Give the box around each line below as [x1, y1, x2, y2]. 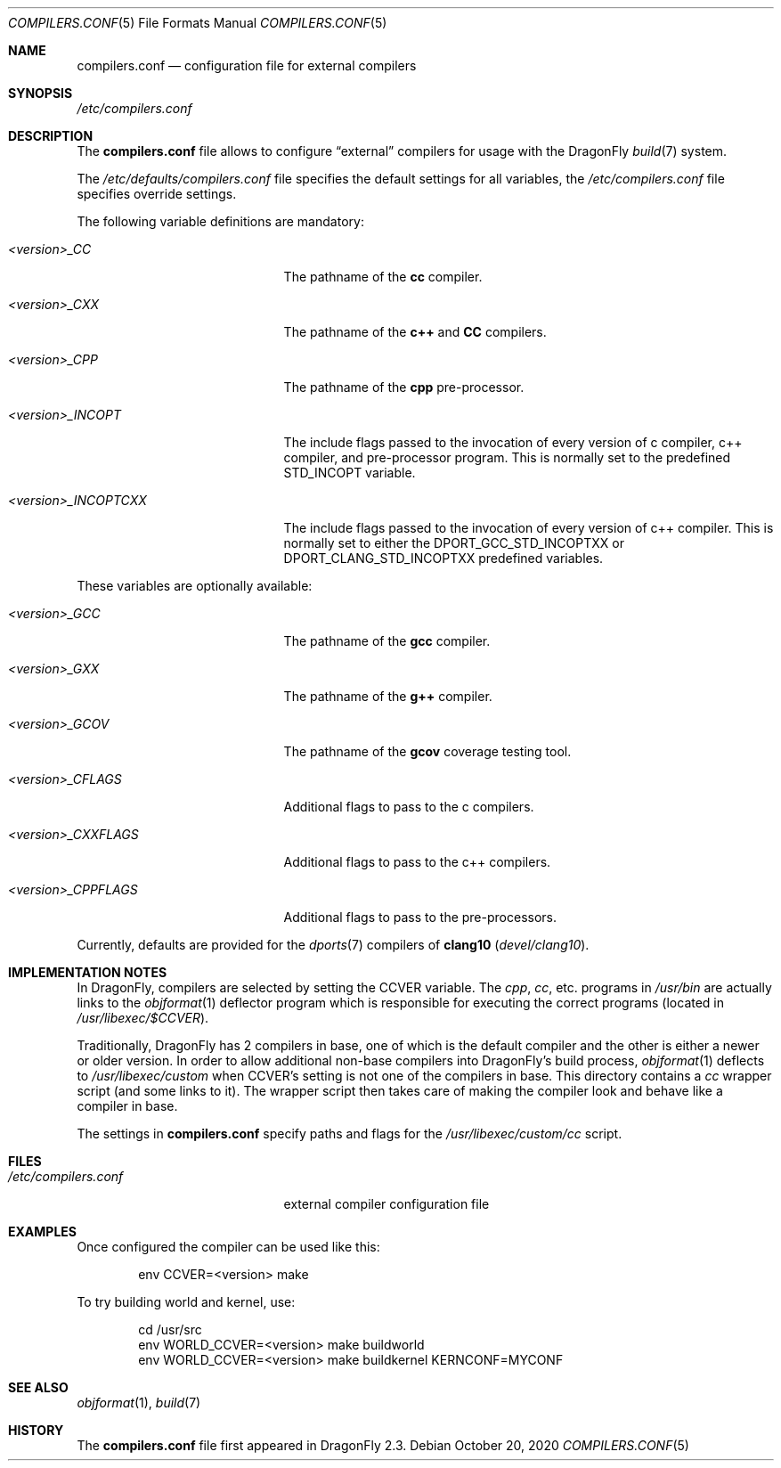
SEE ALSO [8, 1380, 69, 1395]
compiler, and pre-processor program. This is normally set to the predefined [283, 450, 731, 465]
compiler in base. [77, 1098, 178, 1113]
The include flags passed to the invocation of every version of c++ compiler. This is [283, 520, 774, 535]
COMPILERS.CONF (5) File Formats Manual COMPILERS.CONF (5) [8, 15, 387, 30]
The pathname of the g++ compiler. [283, 689, 492, 704]
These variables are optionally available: [77, 578, 313, 593]
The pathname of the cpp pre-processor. [283, 379, 525, 395]
